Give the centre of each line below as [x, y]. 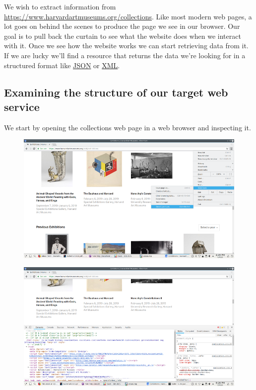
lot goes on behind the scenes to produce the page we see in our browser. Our [122, 26]
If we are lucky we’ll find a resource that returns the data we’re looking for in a [125, 55]
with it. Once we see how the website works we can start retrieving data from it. [126, 46]
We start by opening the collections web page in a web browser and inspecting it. [128, 127]
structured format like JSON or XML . [62, 65]
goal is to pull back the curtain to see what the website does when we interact [123, 36]
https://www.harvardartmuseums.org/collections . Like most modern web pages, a [128, 16]
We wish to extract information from [60, 6]
